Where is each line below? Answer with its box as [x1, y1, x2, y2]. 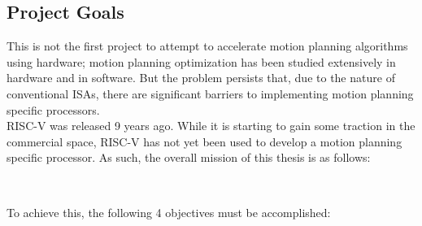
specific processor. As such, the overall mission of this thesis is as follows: [7, 149, 371, 166]
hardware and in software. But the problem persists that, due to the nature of [7, 69, 395, 86]
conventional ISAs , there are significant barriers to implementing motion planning [7, 85, 414, 102]
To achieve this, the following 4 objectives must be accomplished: [7, 203, 331, 220]
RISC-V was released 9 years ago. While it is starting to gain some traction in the [7, 117, 415, 134]
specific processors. [7, 101, 100, 118]
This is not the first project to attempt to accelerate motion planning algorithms [7, 37, 408, 54]
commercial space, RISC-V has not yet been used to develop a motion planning [7, 133, 402, 150]
